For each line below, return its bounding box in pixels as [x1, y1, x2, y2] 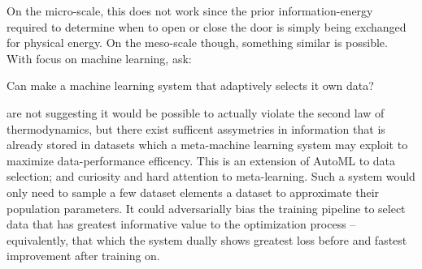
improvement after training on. [7, 247, 160, 264]
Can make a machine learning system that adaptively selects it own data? [7, 77, 374, 94]
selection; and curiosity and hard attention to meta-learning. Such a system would [7, 168, 415, 185]
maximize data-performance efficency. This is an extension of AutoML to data [7, 152, 396, 169]
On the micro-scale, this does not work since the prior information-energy [7, 2, 373, 19]
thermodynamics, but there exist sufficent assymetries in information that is [7, 120, 385, 137]
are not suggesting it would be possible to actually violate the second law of [7, 104, 385, 121]
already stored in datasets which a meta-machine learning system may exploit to [7, 136, 408, 153]
